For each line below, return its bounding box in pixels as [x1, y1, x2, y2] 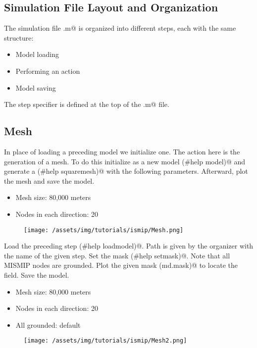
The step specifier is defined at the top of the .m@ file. [4, 99, 169, 109]
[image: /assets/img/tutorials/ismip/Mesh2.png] [24, 337, 187, 345]
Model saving [15, 82, 56, 93]
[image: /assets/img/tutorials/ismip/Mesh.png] [24, 226, 184, 234]
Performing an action [15, 65, 80, 76]
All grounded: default [15, 319, 81, 330]
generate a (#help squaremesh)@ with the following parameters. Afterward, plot [4, 166, 248, 176]
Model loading [15, 49, 59, 59]
